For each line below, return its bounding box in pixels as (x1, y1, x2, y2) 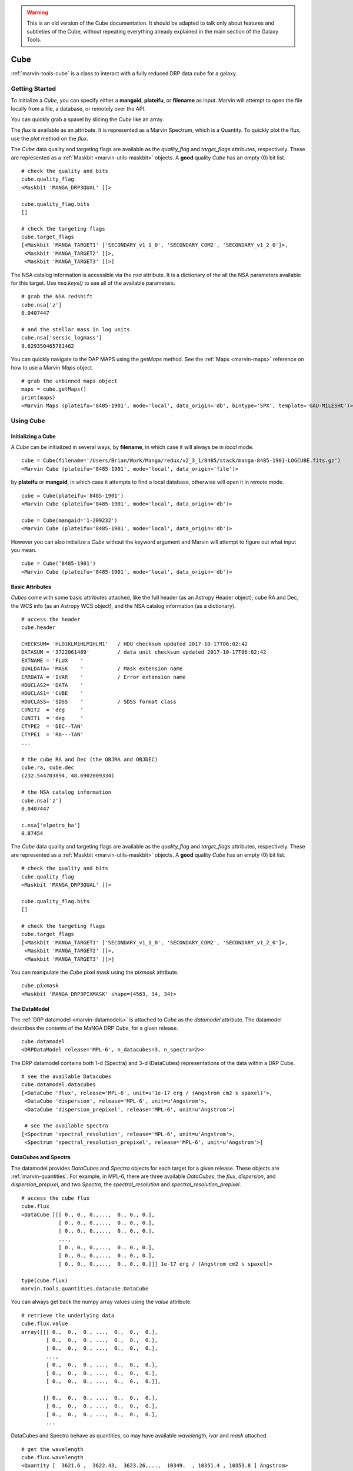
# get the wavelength (21, 1446, 84, 1453)
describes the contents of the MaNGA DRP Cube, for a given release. (11, 1024, 179, 1031)
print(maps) (21, 394, 56, 401)
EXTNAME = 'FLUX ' (21, 657, 84, 664)
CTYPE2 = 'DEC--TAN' (21, 723, 84, 730)
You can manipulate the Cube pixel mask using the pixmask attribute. (11, 969, 179, 976)
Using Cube (11, 417, 45, 425)
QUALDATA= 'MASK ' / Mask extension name (21, 665, 183, 672)
